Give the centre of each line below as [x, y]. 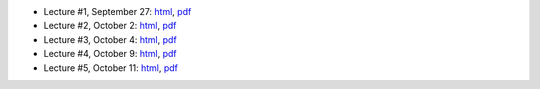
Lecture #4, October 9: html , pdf [110, 54]
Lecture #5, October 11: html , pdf [111, 67]
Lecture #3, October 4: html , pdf [110, 39]
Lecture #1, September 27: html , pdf [117, 11]
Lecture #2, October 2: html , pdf [110, 26]
